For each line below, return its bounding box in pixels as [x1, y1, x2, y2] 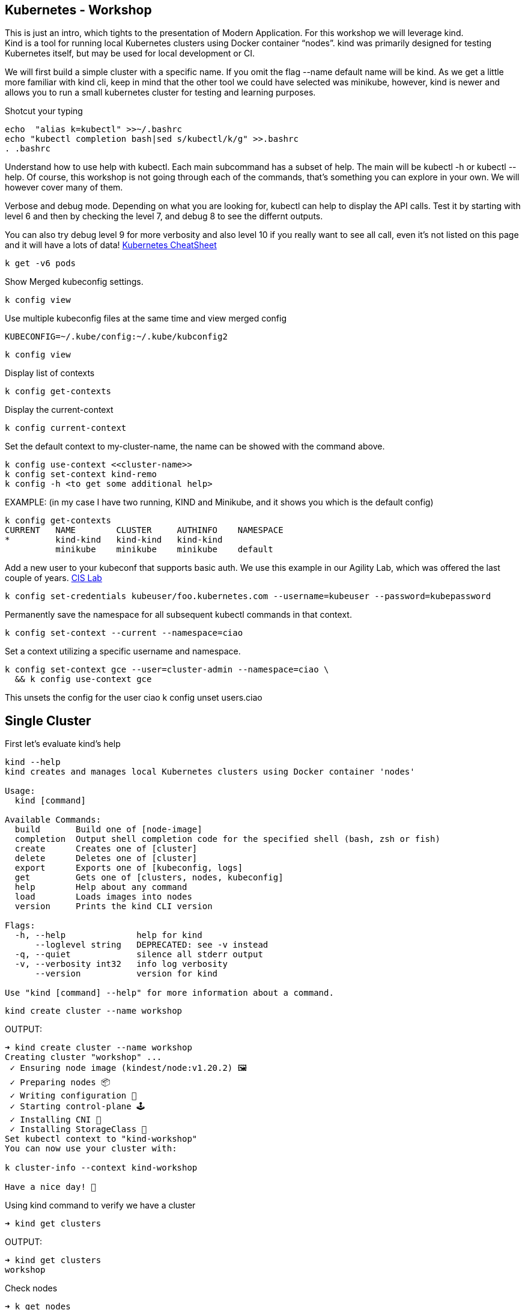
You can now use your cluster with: [5, 1144, 177, 1154]
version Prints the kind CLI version [14, 901, 213, 912]
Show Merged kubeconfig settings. [5, 276, 144, 287]
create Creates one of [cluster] [14, 844, 198, 854]
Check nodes [5, 1283, 58, 1294]
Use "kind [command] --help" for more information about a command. [5, 988, 334, 998]
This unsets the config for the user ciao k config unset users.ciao [5, 692, 262, 703]
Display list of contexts [5, 368, 95, 379]
